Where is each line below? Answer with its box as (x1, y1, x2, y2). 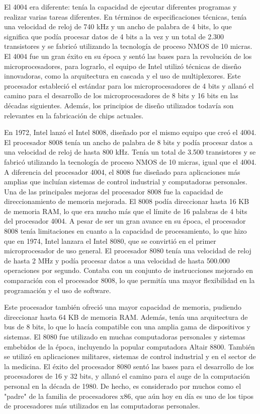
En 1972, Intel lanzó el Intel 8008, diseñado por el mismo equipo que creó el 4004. (4, 127, 256, 137)
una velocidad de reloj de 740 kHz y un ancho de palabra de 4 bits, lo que (4, 21, 232, 32)
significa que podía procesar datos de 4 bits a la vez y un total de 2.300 (4, 31, 224, 41)
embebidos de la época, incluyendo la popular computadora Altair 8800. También (4, 341, 255, 352)
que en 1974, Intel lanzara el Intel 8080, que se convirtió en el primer (4, 235, 216, 246)
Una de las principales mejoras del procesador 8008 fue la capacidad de (4, 186, 223, 196)
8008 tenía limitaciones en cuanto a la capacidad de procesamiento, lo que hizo (4, 226, 247, 236)
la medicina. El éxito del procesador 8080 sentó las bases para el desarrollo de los (4, 361, 254, 371)
